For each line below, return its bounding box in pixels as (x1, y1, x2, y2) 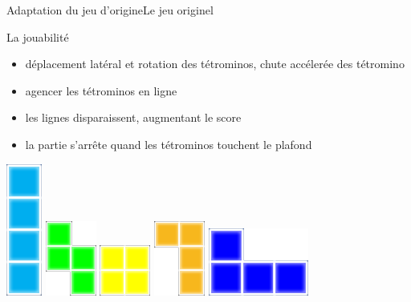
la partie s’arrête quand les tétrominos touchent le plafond (25, 135, 312, 152)
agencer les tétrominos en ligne (25, 82, 177, 99)
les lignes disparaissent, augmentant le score (25, 109, 242, 126)
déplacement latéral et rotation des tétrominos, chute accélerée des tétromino (25, 55, 405, 72)
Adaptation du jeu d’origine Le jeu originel (6, 2, 214, 18)
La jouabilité (6, 28, 69, 45)
